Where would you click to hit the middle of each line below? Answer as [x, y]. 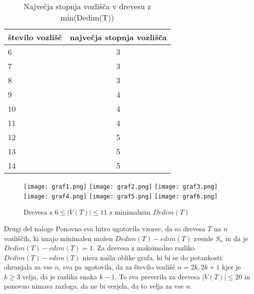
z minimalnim [130, 212]
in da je [237, 238]
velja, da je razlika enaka [60, 276]
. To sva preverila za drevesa [157, 276]
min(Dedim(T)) [87, 17]
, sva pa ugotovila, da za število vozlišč [117, 267]
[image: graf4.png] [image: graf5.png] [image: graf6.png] [121, 196]
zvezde [204, 238]
